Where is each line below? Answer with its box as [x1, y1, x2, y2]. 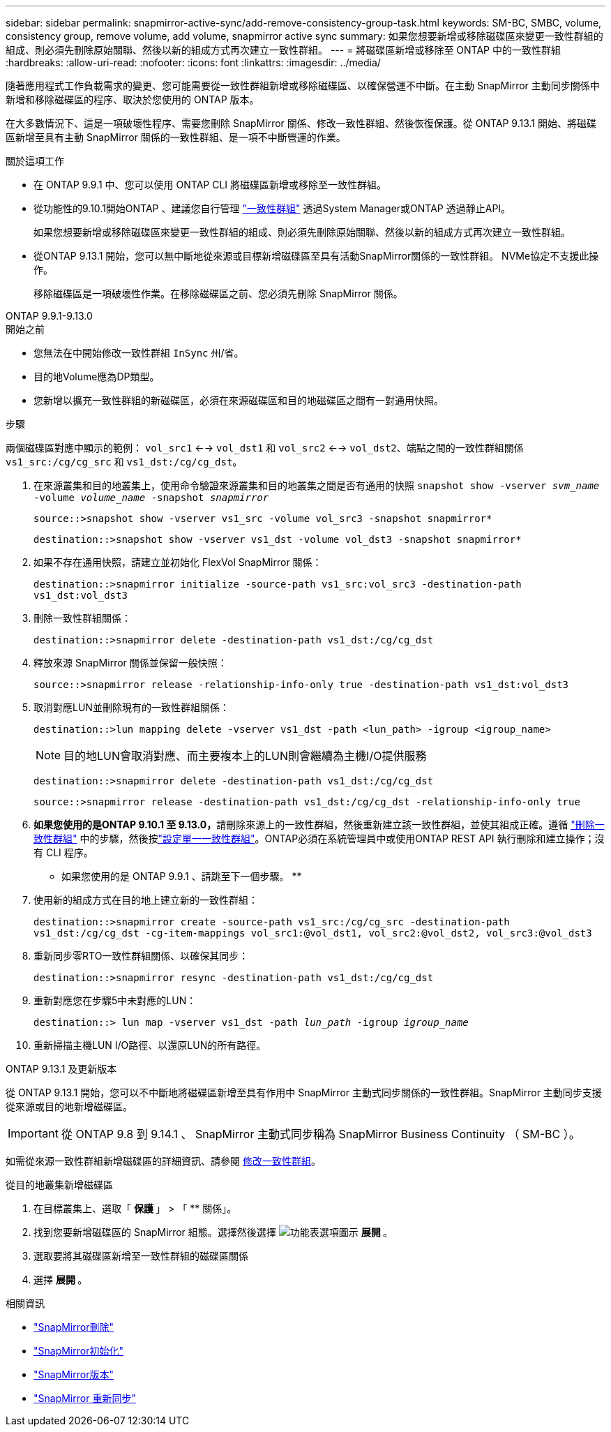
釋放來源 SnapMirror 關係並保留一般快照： [33, 657, 227, 669]
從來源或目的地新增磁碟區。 [6, 1101, 133, 1112]
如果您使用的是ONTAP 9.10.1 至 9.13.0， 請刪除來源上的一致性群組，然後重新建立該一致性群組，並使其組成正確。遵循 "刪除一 [33, 819, 605, 830]
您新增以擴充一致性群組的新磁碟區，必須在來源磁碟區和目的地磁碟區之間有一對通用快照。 [33, 394, 444, 406]
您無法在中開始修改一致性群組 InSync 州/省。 [33, 347, 244, 359]
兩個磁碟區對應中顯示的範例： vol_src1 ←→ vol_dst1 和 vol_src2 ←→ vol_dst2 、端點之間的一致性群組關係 [6, 442, 524, 454]
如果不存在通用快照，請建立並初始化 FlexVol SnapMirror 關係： [33, 556, 322, 568]
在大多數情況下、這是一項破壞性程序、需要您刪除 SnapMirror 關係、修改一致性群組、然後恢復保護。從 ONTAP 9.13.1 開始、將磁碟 [6, 117, 596, 129]
